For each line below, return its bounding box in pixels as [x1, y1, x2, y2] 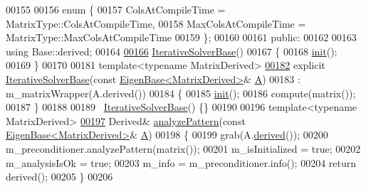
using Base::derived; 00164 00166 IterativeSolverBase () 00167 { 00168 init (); [6, 43, 338, 58]
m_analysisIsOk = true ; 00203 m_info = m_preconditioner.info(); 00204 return [6, 155, 357, 170]
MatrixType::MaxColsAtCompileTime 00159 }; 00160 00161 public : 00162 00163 [6, 30, 357, 45]
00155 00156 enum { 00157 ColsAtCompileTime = [6, 2, 226, 16]
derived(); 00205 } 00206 [6, 169, 113, 184]
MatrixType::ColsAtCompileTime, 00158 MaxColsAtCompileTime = [6, 16, 306, 31]
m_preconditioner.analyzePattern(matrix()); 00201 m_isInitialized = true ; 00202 [6, 141, 361, 156]
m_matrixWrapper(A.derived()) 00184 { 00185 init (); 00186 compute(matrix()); [6, 85, 356, 100]
